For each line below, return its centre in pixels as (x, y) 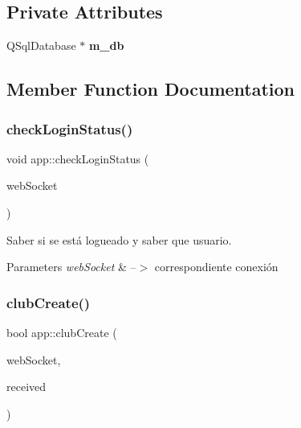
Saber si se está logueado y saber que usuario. (119, 239)
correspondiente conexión (216, 267)
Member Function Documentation (151, 89)
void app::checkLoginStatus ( (78, 158)
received (26, 387)
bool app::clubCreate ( (62, 332)
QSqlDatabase (41, 45)
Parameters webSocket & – (71, 267)
